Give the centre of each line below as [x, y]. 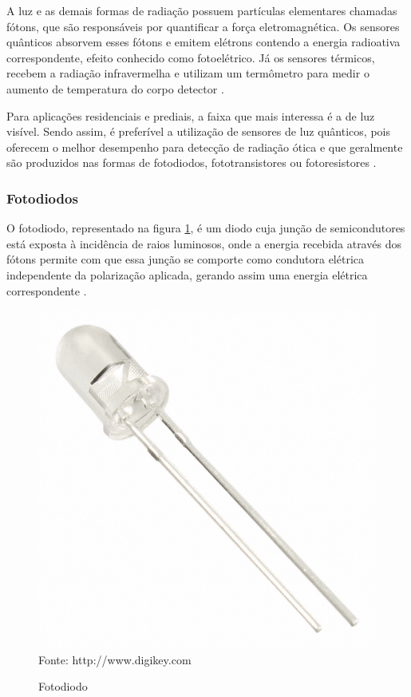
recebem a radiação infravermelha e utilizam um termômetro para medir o [188, 73]
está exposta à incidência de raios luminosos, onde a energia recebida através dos [204, 243]
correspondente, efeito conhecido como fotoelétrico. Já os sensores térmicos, [191, 57]
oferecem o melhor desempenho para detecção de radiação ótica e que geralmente [205, 147]
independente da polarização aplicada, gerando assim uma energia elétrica [187, 274]
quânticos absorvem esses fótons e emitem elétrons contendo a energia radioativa [204, 42]
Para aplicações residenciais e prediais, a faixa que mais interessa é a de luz [191, 115]
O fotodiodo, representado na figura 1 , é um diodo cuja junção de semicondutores [206, 228]
